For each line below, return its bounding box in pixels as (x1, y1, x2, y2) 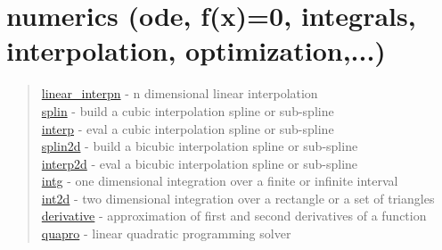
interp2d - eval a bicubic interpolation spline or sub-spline (41, 154, 358, 172)
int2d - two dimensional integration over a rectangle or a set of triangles (41, 188, 435, 207)
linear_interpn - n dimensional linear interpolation (41, 84, 318, 103)
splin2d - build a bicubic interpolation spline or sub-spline (41, 137, 358, 155)
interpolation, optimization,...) (6, 32, 386, 69)
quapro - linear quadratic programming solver (41, 224, 291, 243)
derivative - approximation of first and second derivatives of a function (41, 206, 427, 225)
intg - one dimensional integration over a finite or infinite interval (41, 171, 398, 190)
